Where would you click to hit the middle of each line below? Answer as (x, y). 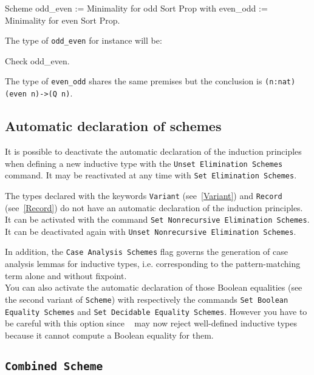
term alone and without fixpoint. (66, 275)
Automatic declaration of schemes (113, 126)
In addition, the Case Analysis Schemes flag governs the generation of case (146, 252)
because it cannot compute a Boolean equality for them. (109, 335)
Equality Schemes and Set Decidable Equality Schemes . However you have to (156, 311)
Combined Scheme (54, 366)
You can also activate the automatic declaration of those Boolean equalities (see (154, 287)
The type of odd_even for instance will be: (84, 40)
